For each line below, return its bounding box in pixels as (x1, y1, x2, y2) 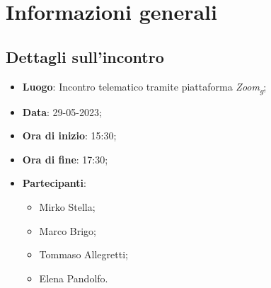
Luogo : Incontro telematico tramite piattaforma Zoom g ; (22, 79, 267, 96)
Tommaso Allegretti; (39, 247, 128, 262)
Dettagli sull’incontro (6, 45, 164, 67)
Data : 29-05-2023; (22, 104, 102, 119)
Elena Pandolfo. (39, 270, 108, 285)
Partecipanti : (22, 175, 86, 190)
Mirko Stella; (39, 200, 96, 214)
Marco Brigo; (39, 223, 96, 238)
